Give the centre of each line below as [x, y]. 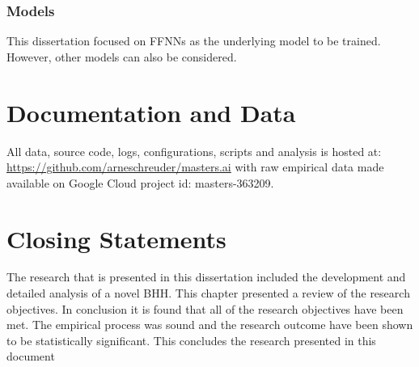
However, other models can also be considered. [122, 56]
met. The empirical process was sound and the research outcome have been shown [210, 325]
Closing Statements [116, 238]
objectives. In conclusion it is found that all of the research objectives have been [205, 308]
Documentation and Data [151, 112]
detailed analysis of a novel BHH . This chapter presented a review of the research [208, 293]
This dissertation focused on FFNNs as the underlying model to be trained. [194, 41]
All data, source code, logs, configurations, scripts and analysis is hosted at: [194, 151]
